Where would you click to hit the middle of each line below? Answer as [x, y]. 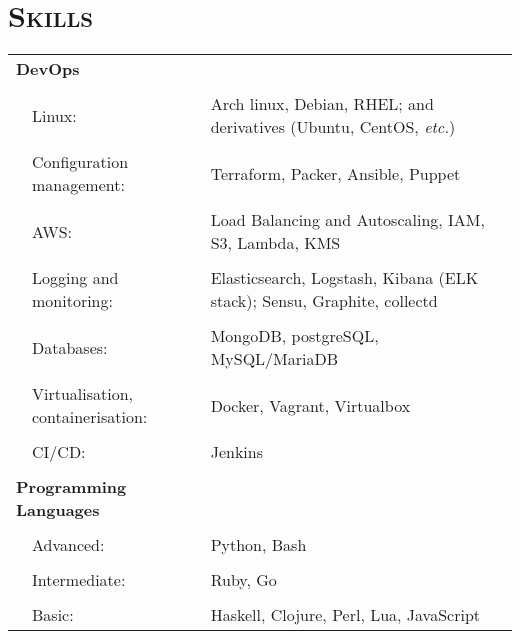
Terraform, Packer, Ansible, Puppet [335, 173]
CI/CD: [59, 452]
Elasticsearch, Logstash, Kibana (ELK [344, 278]
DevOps [48, 69]
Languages [58, 510]
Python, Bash [258, 545]
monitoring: [72, 301]
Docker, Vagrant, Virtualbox [310, 405]
